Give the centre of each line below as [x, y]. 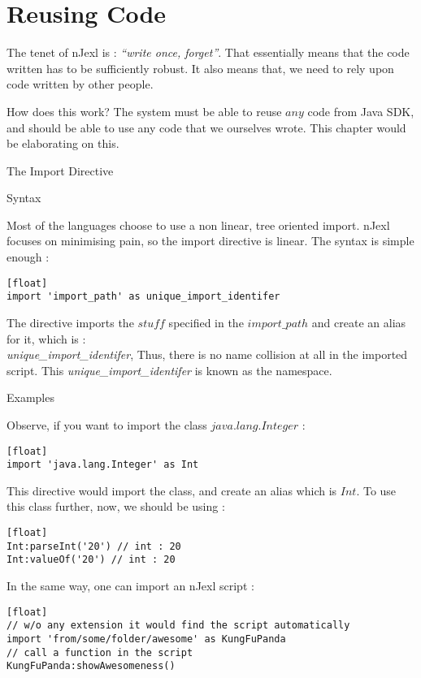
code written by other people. [80, 84]
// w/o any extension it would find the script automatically [178, 626]
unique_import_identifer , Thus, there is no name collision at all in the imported [207, 354]
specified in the [206, 322]
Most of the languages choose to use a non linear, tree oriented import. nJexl [198, 225]
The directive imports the [70, 322]
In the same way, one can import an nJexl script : [130, 585]
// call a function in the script [100, 652]
